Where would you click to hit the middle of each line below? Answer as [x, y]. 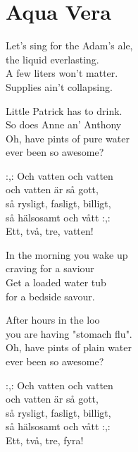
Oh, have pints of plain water [69, 347]
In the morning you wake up [67, 254]
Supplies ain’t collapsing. [59, 86]
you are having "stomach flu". [69, 333]
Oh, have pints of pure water [68, 138]
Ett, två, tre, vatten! [50, 231]
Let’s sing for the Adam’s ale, [69, 45]
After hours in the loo [53, 320]
